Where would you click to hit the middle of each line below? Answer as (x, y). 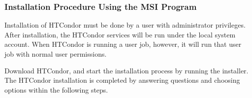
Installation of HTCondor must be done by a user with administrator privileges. (125, 25)
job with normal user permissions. (56, 54)
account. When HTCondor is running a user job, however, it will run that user (123, 44)
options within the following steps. (56, 89)
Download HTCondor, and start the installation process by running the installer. (126, 70)
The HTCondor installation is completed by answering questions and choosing (122, 80)
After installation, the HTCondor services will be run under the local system (120, 34)
